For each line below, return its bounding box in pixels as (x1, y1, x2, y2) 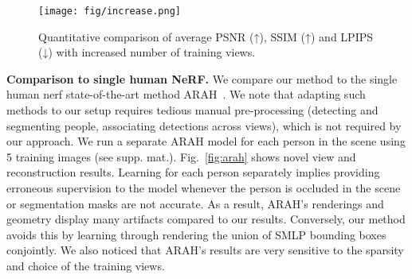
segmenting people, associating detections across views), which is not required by (6, 117, 402, 134)
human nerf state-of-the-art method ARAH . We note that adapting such (6, 86, 366, 103)
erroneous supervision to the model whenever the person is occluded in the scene (6, 180, 401, 196)
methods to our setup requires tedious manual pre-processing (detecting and (6, 102, 379, 118)
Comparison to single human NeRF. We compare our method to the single (6, 70, 398, 87)
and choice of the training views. (6, 257, 165, 273)
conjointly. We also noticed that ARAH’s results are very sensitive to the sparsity (6, 242, 404, 258)
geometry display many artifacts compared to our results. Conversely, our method (6, 211, 406, 227)
